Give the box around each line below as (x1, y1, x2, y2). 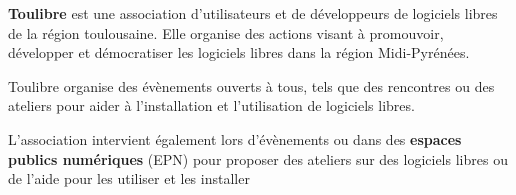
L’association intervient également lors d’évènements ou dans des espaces (8, 128, 462, 149)
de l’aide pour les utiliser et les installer (8, 168, 250, 189)
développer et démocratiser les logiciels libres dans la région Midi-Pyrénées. (8, 42, 470, 63)
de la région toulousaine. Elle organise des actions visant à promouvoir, (8, 22, 444, 43)
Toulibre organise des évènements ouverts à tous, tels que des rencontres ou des (8, 75, 495, 96)
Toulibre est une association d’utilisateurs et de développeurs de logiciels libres (8, 3, 498, 23)
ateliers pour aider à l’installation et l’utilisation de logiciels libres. (8, 95, 415, 116)
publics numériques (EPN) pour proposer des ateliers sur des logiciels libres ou (8, 148, 508, 169)
